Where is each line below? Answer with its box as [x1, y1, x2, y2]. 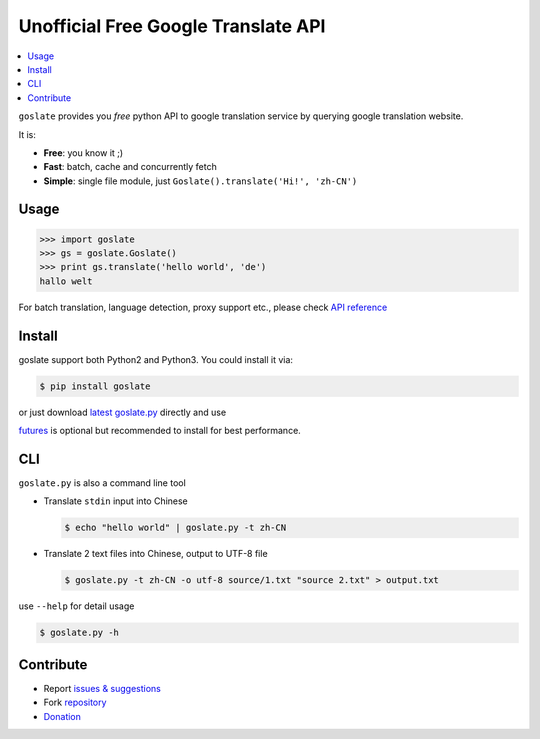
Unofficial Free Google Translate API [18, 15, 326, 37]
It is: [18, 128, 37, 140]
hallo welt [39, 275, 93, 287]
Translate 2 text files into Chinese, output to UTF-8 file [43, 548, 269, 560]
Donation [43, 710, 82, 722]
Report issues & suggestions [43, 682, 162, 694]
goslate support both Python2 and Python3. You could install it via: [18, 353, 294, 365]
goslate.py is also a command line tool [18, 477, 187, 489]
